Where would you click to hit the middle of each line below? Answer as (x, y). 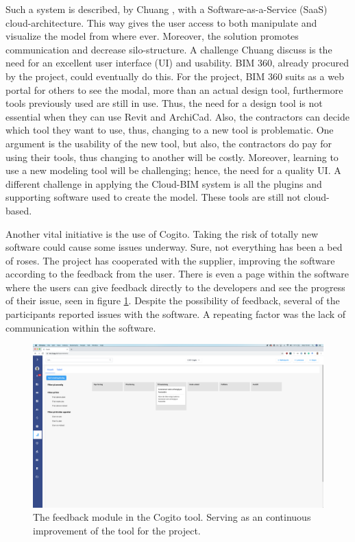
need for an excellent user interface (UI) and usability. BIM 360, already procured (177, 63)
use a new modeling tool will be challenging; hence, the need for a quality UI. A (173, 170)
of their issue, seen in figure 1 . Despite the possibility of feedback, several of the (173, 300)
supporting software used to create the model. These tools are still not (153, 197)
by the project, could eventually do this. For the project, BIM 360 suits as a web (175, 76)
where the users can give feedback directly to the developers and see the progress (175, 287)
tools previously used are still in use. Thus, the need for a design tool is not (164, 103)
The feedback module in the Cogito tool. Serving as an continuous (172, 517)
